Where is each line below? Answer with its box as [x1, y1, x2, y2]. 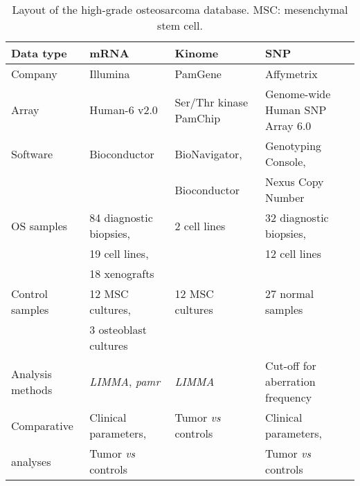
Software [11, 145, 53, 162]
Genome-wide [265, 86, 331, 102]
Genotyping [265, 138, 322, 153]
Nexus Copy [265, 174, 324, 189]
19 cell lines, [89, 245, 149, 261]
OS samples [11, 217, 68, 234]
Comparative [11, 417, 73, 433]
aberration [265, 373, 316, 389]
